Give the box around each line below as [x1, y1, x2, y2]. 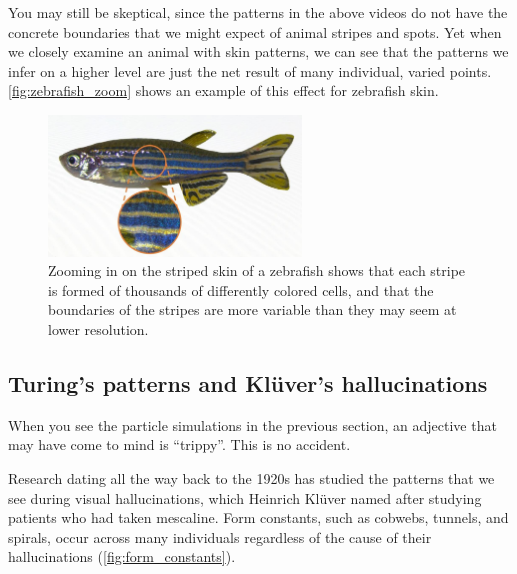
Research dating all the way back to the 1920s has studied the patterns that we [8, 467, 495, 488]
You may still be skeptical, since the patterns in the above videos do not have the [8, 2, 508, 22]
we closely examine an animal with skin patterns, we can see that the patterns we [8, 41, 509, 62]
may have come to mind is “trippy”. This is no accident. [8, 434, 351, 455]
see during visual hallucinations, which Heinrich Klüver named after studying [8, 487, 482, 508]
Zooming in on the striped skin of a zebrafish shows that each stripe [48, 260, 466, 281]
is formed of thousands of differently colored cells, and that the [48, 279, 434, 300]
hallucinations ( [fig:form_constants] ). [8, 546, 236, 567]
